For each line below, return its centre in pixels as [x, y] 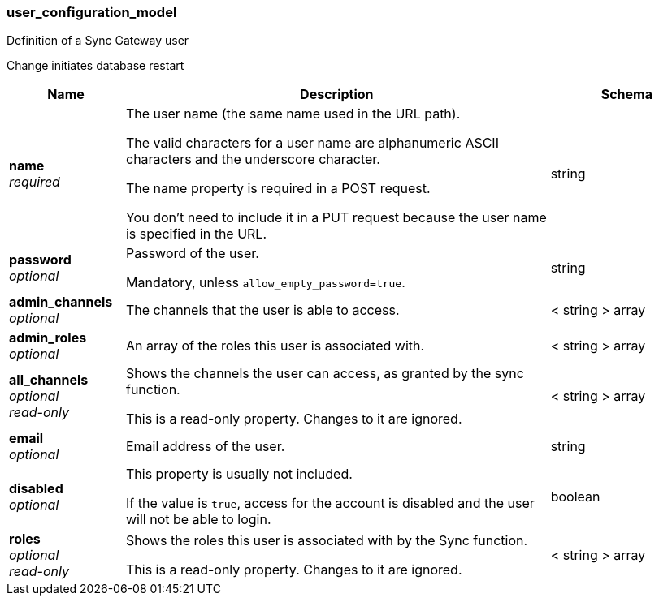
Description [337, 95]
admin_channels [61, 302]
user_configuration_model [92, 12]
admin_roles [48, 338]
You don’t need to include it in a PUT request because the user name [336, 218]
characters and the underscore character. [253, 159]
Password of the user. [192, 254]
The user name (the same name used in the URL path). [293, 114]
